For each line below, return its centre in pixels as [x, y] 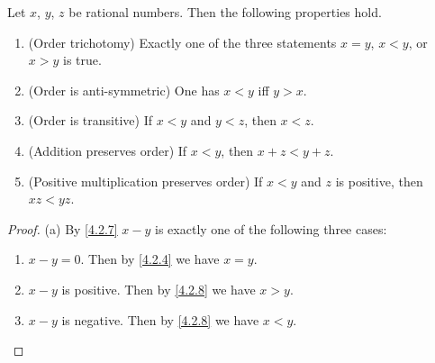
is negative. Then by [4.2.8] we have [160, 319]
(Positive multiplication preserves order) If [145, 181]
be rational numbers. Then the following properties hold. [225, 12]
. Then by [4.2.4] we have [150, 259]
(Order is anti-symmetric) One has [124, 90]
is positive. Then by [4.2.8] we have [159, 289]
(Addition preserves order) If [108, 150]
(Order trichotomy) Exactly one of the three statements [182, 42]
